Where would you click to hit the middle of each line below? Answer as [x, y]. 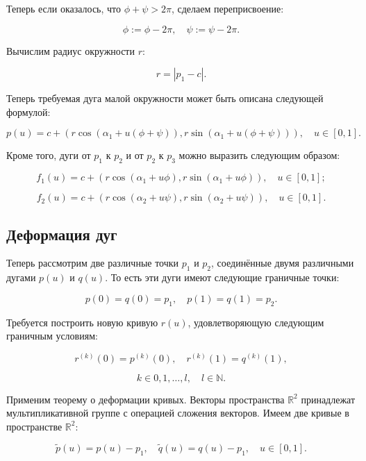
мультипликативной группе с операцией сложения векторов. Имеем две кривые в [178, 413]
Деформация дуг [62, 234]
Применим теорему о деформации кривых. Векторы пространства [145, 399]
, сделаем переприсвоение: [227, 8]
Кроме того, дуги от [49, 155]
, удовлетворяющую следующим [256, 322]
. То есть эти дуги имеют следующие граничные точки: [222, 277]
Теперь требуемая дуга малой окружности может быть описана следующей [165, 98]
